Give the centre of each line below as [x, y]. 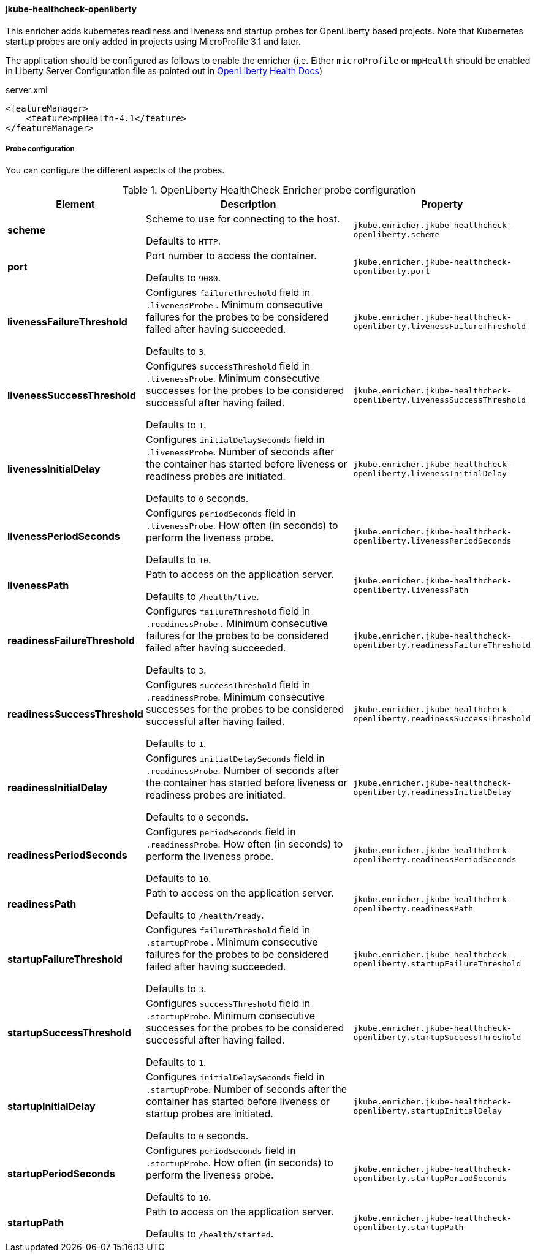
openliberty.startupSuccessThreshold [437, 1038]
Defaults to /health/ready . [205, 915]
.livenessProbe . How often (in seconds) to [242, 526]
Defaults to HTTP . [183, 241]
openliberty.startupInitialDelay [428, 1111]
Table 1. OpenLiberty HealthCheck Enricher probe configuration [269, 190]
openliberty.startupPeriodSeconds [430, 1179]
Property [442, 204]
